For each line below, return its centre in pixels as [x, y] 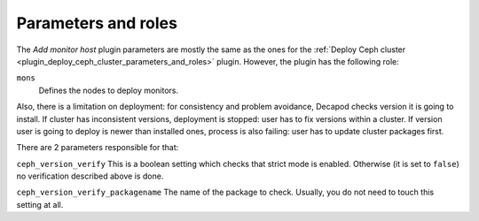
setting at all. [40, 204]
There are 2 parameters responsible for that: [98, 148]
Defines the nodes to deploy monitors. [109, 90]
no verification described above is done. [90, 176]
